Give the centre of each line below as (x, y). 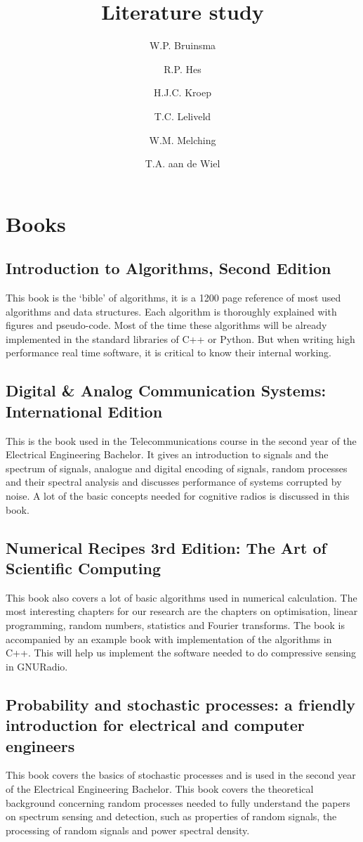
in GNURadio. (37, 666)
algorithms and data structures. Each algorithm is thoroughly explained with (171, 311)
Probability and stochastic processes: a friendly (181, 704)
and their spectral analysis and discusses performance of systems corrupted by (174, 482)
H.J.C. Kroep (183, 92)
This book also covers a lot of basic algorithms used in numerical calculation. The (181, 597)
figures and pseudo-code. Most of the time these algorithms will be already (166, 325)
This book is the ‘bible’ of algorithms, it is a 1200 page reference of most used (173, 298)
